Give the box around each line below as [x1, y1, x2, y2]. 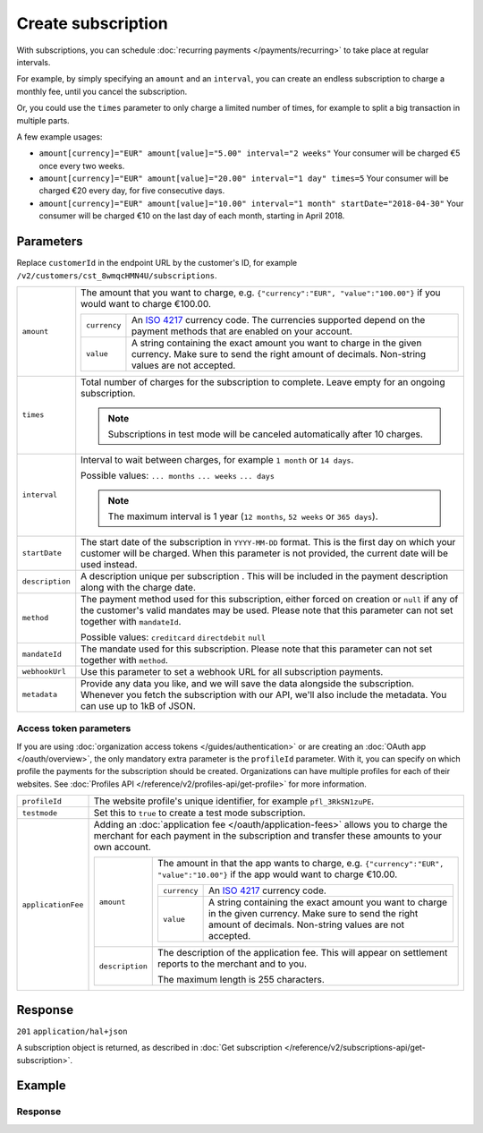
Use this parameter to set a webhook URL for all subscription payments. [80, 665, 384, 677]
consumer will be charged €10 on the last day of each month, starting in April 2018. [38, 210, 345, 221]
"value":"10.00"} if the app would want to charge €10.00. [157, 868, 398, 881]
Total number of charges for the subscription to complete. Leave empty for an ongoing [80, 376, 446, 388]
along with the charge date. [80, 581, 196, 593]
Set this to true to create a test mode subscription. [93, 806, 306, 819]
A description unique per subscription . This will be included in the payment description [80, 569, 449, 582]
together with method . [80, 653, 169, 666]
